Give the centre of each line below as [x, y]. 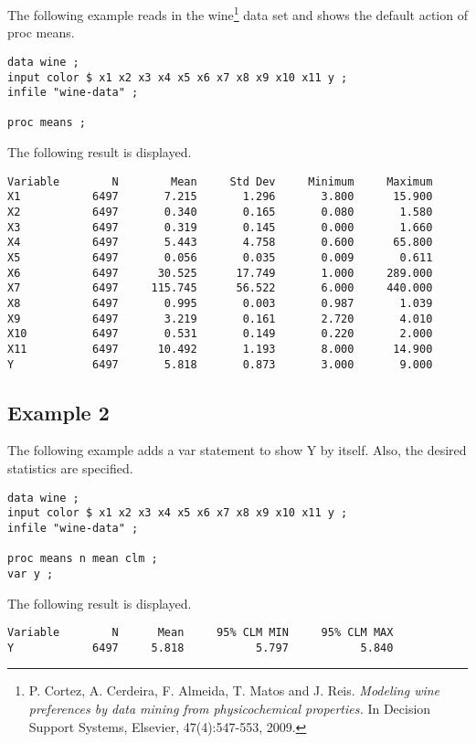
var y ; [31, 573]
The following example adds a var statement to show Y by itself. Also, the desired [237, 450]
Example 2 [58, 412]
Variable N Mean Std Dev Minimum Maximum [220, 181]
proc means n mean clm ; [83, 559]
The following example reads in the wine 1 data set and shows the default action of [238, 13]
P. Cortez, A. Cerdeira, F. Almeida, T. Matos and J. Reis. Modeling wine [234, 690]
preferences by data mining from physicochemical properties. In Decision [230, 709]
